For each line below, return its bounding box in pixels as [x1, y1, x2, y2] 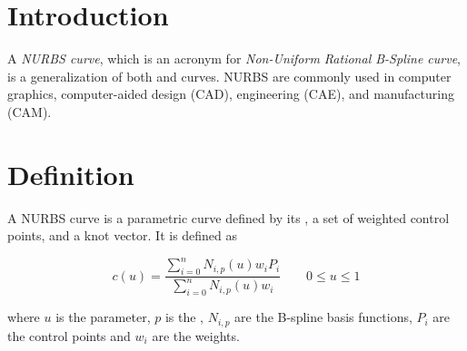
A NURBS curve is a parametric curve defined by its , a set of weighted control [7, 208, 450, 227]
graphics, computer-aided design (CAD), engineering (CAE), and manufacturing [7, 84, 454, 103]
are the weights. [152, 326, 240, 345]
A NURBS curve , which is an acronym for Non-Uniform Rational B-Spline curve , [7, 49, 461, 68]
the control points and [7, 326, 131, 345]
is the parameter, [55, 307, 151, 327]
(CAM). [7, 102, 52, 121]
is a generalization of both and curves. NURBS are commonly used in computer [7, 66, 452, 85]
